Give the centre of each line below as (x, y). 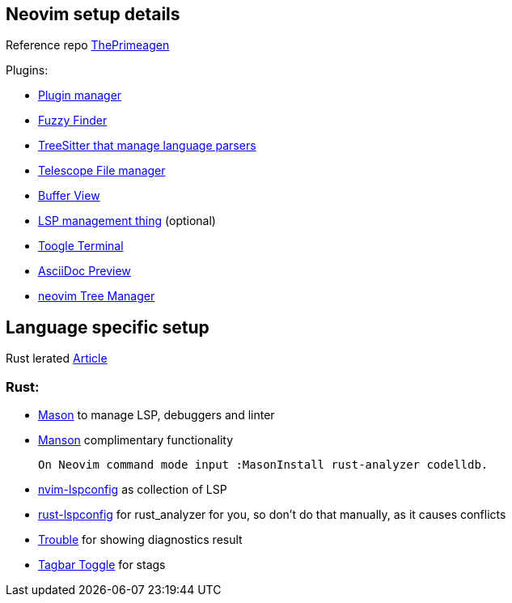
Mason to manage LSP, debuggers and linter (157, 415)
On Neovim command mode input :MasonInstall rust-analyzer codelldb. (263, 465)
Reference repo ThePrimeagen (88, 45)
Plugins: (27, 70)
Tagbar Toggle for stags (102, 565)
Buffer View (69, 196)
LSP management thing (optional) (127, 221)
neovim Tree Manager (97, 296)
